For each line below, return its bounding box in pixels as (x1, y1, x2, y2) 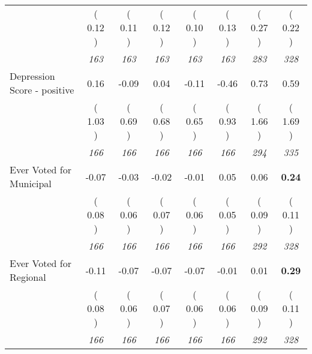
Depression (10, 69, 55, 83)
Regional (10, 270, 46, 284)
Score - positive (10, 83, 74, 97)
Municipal (10, 176, 52, 190)
